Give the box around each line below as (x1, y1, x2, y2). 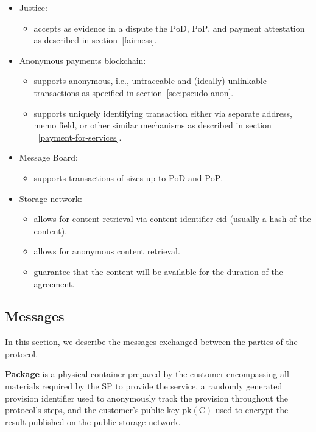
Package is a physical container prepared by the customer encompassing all (5, 368, 289, 380)
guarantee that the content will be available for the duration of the (33, 265, 283, 277)
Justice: (19, 1, 47, 13)
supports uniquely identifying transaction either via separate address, (33, 106, 292, 119)
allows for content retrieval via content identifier (33, 212, 214, 225)
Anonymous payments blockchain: (19, 54, 146, 66)
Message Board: (19, 151, 78, 164)
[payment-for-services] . (38, 130, 122, 143)
